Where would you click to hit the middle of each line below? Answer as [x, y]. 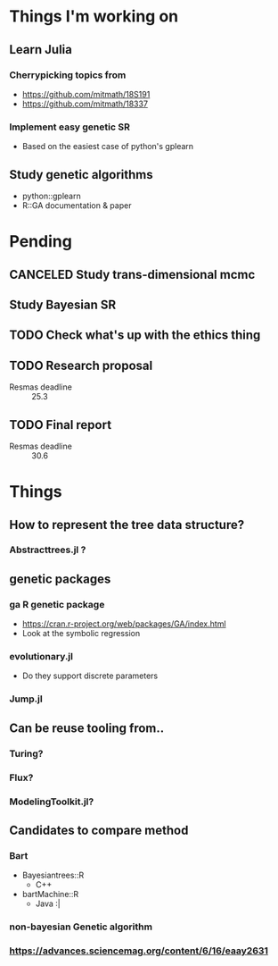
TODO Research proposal [81, 365]
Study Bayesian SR [63, 304]
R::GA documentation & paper [77, 205]
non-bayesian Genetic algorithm [81, 927]
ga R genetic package [57, 604]
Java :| [48, 903]
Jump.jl [26, 699]
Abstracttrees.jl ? [48, 550]
